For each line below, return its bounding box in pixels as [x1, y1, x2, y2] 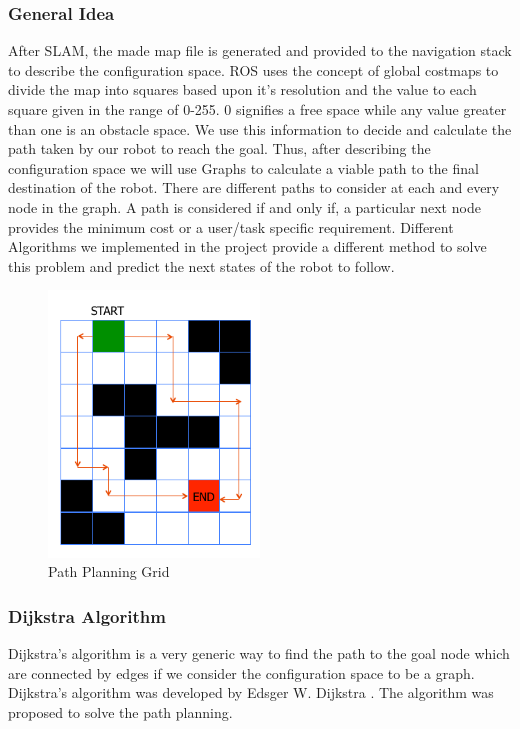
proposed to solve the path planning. [8, 701, 233, 722]
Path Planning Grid [48, 561, 170, 582]
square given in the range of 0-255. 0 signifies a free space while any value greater [8, 99, 507, 119]
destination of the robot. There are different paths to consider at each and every [8, 177, 500, 198]
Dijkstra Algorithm [8, 603, 166, 628]
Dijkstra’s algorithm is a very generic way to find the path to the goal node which [8, 643, 510, 664]
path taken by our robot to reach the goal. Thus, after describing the [8, 138, 431, 159]
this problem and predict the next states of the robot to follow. [8, 255, 395, 276]
